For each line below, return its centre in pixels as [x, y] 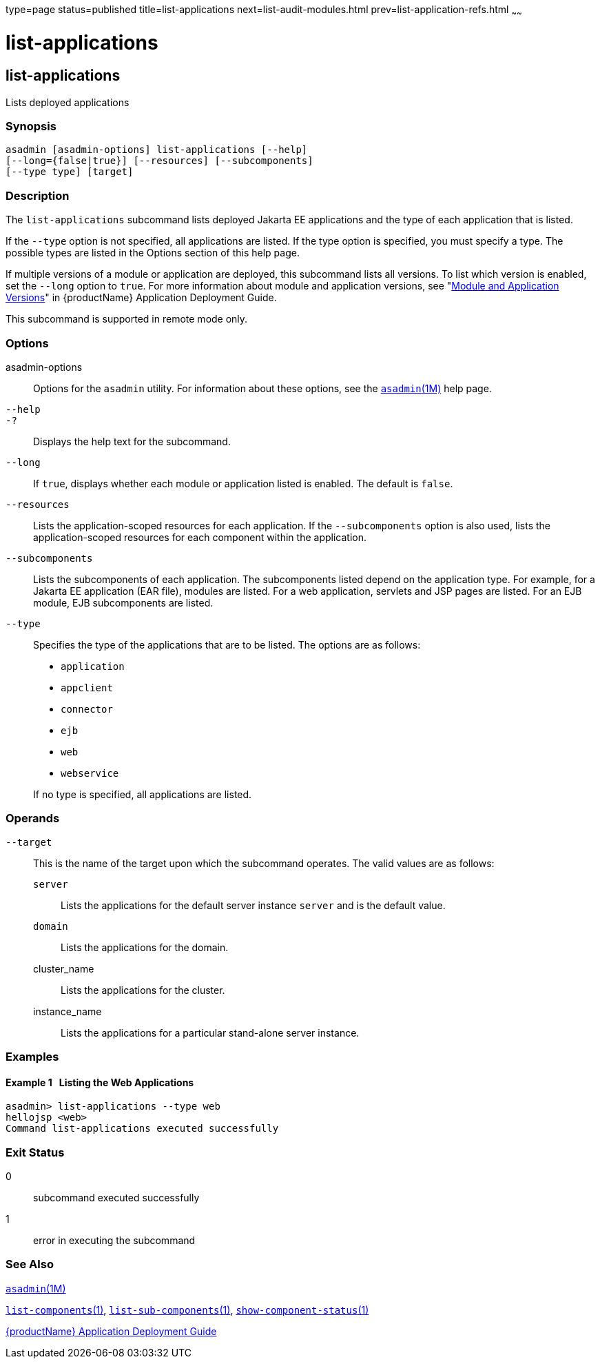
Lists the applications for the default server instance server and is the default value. [253, 905]
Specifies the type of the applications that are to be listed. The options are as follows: [227, 644]
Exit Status [35, 1152]
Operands [33, 818]
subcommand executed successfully [116, 1198]
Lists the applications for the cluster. [143, 990]
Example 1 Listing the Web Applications [100, 1082]
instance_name [68, 1011]
